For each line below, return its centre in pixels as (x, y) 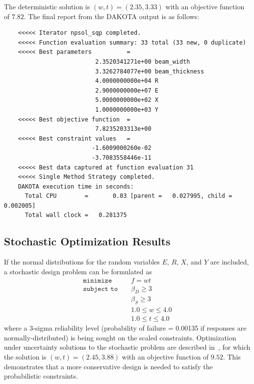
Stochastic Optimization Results (87, 241)
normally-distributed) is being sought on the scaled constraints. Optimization (120, 337)
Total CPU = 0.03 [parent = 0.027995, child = (128, 196)
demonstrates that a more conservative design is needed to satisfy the (108, 366)
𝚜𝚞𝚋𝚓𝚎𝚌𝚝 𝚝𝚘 (101, 289)
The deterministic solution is (47, 6)
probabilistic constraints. (41, 376)
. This (232, 356)
